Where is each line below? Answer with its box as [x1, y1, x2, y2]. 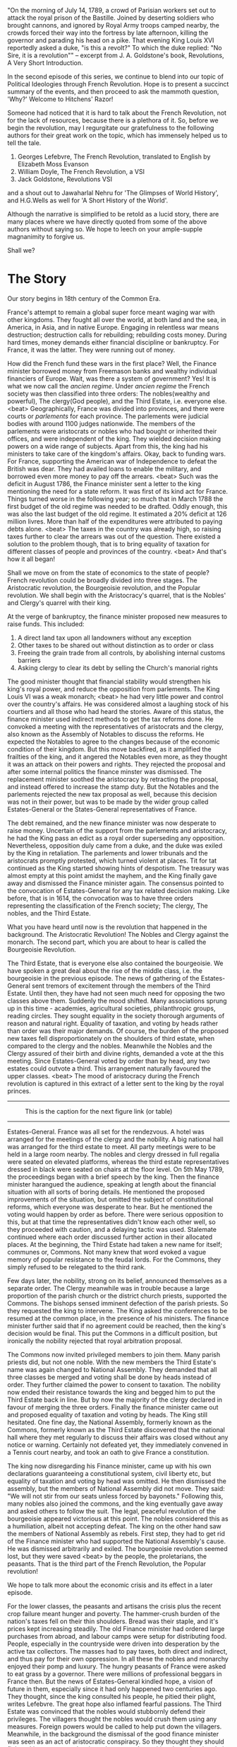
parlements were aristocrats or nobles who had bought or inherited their [7, 427, 217, 435]
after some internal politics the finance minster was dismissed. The [7, 767, 202, 776]
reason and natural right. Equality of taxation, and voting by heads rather [7, 1019, 219, 1027]
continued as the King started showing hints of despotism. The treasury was [7, 863, 229, 872]
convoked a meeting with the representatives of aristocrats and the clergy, [7, 722, 224, 731]
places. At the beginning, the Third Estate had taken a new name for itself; [7, 1240, 223, 1248]
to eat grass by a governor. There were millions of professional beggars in [7, 1669, 222, 1678]
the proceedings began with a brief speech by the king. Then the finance [7, 1172, 220, 1181]
